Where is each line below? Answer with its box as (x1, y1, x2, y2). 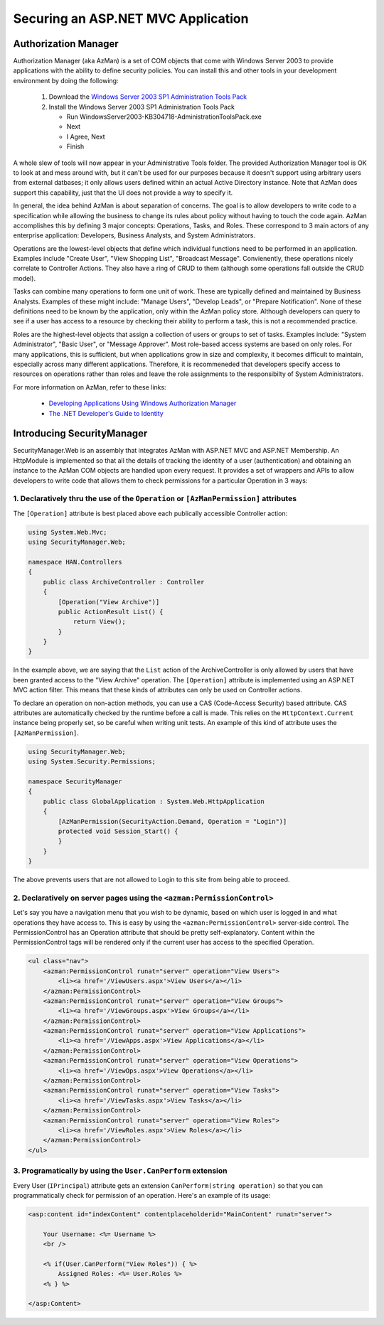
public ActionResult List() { (58, 608, 164, 616)
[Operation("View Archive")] (58, 598, 160, 606)
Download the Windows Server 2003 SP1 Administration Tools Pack (48, 92, 247, 101)
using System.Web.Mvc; (28, 528, 107, 536)
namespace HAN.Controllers (28, 558, 122, 566)
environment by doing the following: (13, 76, 119, 85)
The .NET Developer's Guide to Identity (48, 409, 164, 417)
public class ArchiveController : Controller (43, 578, 205, 586)
